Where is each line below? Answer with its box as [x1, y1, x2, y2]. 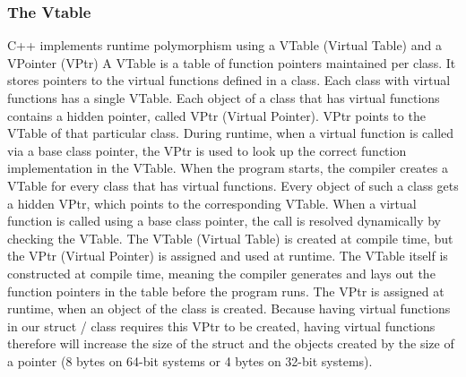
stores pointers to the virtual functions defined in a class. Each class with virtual [7, 71, 451, 90]
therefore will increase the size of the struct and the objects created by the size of [7, 334, 454, 353]
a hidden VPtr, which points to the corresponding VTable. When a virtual [7, 193, 417, 212]
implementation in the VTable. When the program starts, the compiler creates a [7, 159, 448, 177]
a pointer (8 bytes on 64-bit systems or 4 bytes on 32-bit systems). [7, 351, 373, 370]
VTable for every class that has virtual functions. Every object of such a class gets [7, 176, 459, 194]
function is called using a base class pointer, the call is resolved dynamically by [7, 211, 441, 230]
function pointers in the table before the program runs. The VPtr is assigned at [7, 281, 444, 300]
